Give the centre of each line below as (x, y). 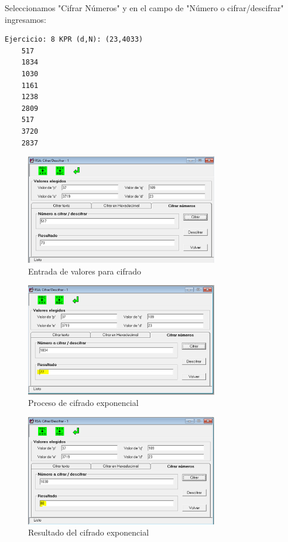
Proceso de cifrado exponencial (83, 403)
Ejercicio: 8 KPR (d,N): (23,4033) (74, 40)
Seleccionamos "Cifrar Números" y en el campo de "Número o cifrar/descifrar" (144, 8)
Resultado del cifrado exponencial (89, 532)
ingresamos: (25, 19)
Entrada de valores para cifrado (85, 271)
